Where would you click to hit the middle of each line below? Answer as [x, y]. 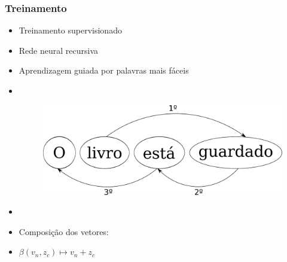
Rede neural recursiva [59, 50]
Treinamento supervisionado [70, 30]
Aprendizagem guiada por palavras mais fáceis [104, 70]
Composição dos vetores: [64, 231]
